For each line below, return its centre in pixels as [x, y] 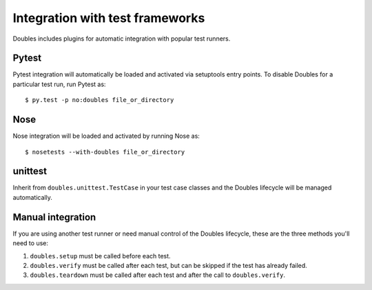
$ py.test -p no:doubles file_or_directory [100, 100]
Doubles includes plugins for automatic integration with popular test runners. [122, 39]
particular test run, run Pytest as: [59, 84]
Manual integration [54, 217]
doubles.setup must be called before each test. [101, 256]
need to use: [30, 243]
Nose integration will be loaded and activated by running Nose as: [106, 136]
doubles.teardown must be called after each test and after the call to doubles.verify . [158, 275]
